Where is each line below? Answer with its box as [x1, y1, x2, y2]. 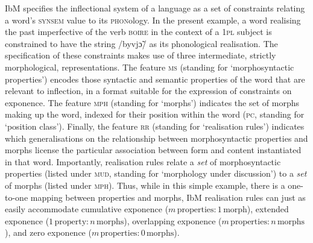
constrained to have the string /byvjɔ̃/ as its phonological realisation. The [5, 37, 278, 49]
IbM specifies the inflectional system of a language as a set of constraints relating [5, 2, 305, 14]
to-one [5, 191, 28, 203]
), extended [247, 203, 289, 215]
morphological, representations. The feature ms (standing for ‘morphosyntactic [5, 60, 294, 73]
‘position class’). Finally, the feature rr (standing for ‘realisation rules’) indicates [5, 119, 305, 132]
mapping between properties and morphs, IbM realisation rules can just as [30, 191, 306, 203]
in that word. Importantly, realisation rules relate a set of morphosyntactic [5, 155, 281, 168]
